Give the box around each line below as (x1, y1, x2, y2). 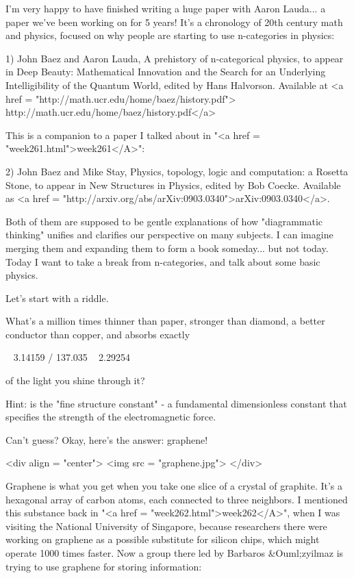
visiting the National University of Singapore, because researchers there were (5, 518, 327, 533)
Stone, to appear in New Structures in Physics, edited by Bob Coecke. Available (5, 177, 341, 192)
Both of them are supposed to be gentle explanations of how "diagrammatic (5, 214, 323, 228)
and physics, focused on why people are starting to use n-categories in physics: (5, 28, 335, 42)
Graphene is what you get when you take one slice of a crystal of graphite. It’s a (5, 479, 343, 493)
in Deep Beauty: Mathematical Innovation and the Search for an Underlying (5, 64, 326, 79)
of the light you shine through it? (5, 373, 145, 388)
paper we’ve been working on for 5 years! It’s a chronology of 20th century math (5, 14, 343, 29)
